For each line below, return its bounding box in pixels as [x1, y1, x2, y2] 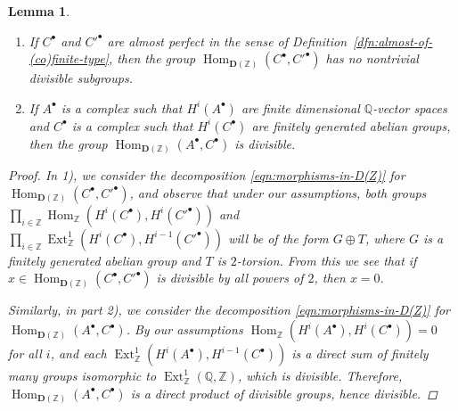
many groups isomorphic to [8, 366, 157, 385]
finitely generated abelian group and [8, 251, 201, 269]
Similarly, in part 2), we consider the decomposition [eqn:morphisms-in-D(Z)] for [8, 300, 451, 319]
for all [8, 344, 42, 363]
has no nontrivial [325, 49, 419, 68]
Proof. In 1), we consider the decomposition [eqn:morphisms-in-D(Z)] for [8, 166, 405, 185]
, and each [50, 344, 107, 363]
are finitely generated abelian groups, [251, 116, 451, 135]
